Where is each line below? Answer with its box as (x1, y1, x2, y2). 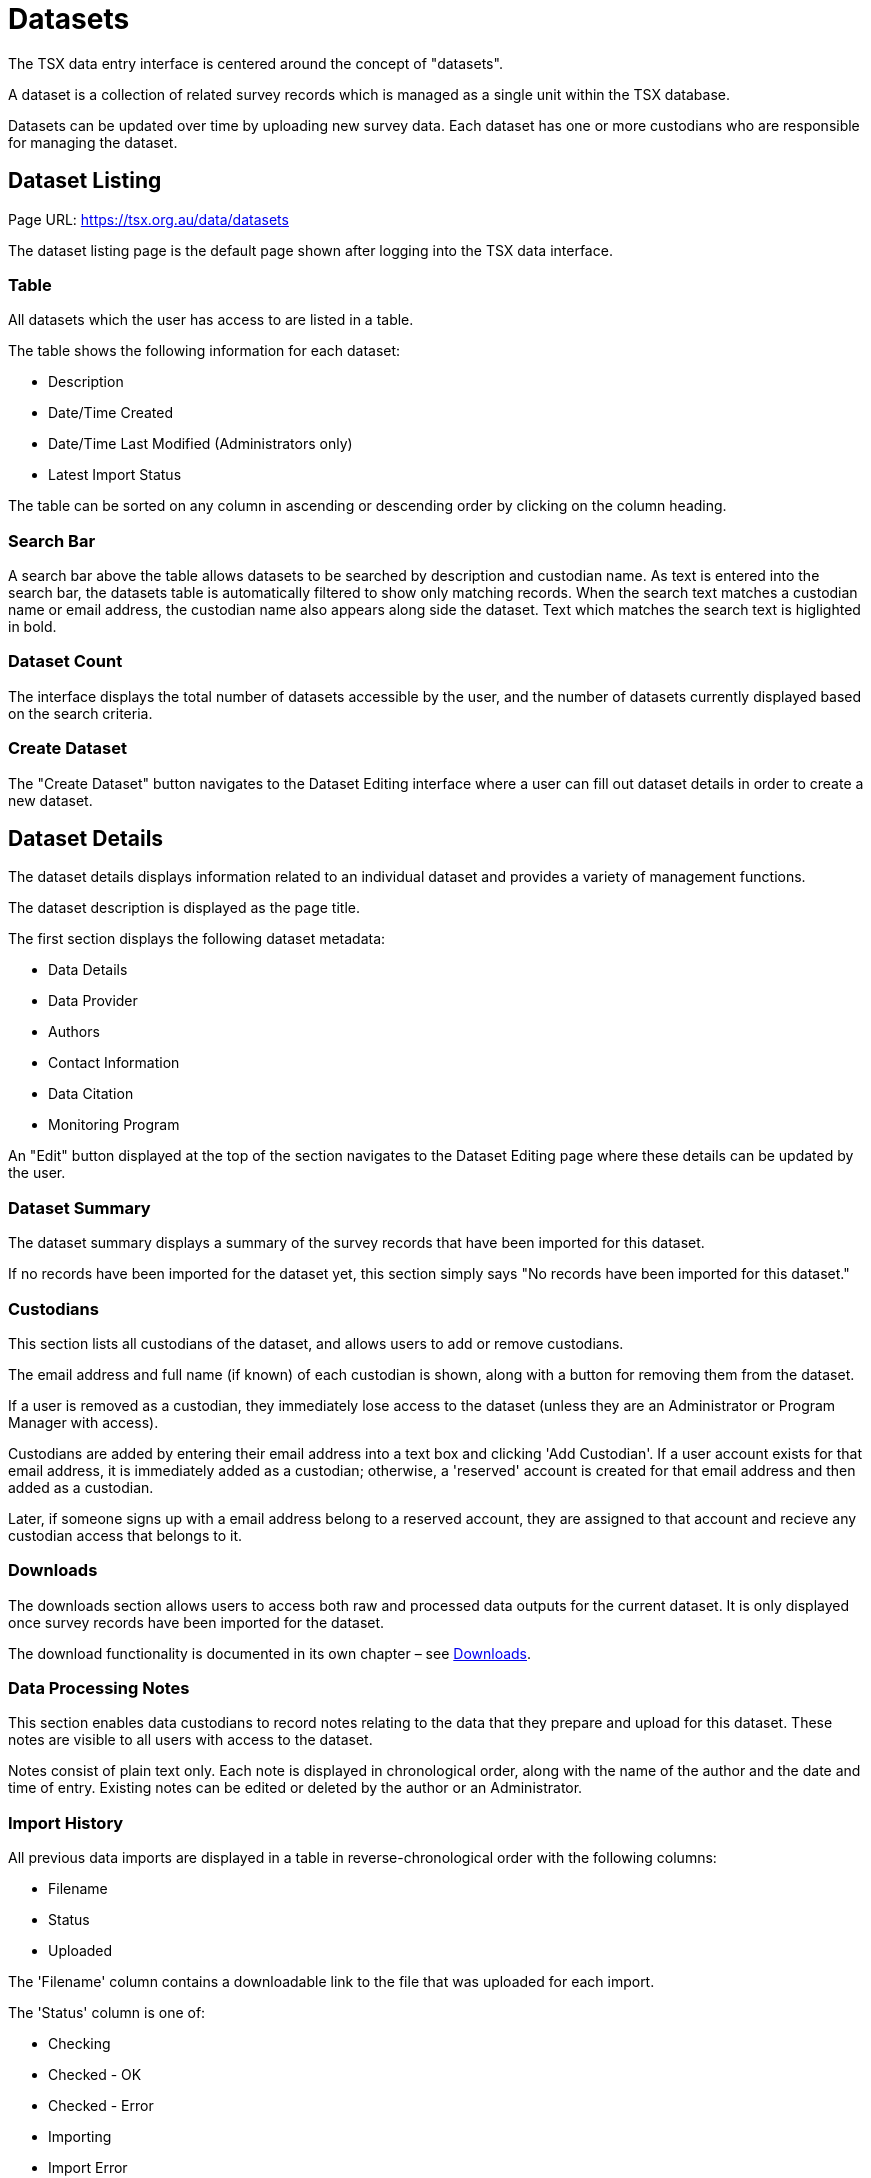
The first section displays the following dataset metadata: (8, 930, 386, 948)
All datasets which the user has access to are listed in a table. (8, 311, 414, 329)
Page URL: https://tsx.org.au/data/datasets (8, 210, 289, 228)
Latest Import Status (48, 466, 182, 484)
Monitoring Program (48, 1116, 180, 1134)
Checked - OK (48, 2066, 142, 2084)
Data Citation (48, 1085, 134, 1103)
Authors (48, 1023, 100, 1041)
